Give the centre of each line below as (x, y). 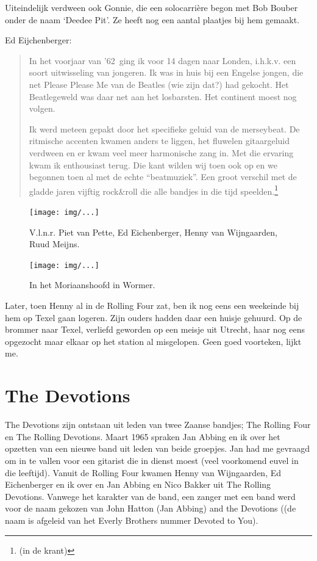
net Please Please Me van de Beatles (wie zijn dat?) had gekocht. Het (159, 84)
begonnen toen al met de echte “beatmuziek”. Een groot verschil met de (163, 177)
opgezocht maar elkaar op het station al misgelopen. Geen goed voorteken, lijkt (153, 341)
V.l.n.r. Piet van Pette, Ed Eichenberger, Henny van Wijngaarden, (153, 232)
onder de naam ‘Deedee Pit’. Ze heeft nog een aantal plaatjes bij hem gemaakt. (152, 19)
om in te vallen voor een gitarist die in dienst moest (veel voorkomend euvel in (152, 460)
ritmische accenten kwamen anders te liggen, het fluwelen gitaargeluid (159, 141)
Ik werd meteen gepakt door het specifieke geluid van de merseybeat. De (164, 128)
